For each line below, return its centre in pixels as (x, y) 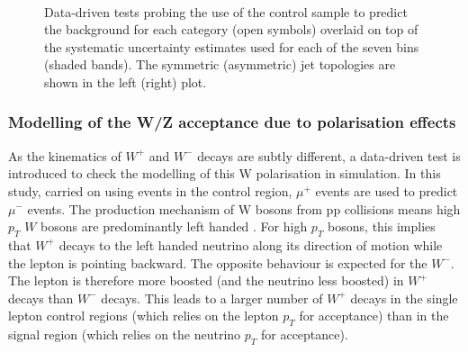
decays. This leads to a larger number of (212, 298)
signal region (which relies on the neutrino (125, 334)
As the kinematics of (65, 155)
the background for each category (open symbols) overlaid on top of (231, 29)
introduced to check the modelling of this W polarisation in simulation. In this (225, 173)
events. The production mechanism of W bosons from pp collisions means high (244, 208)
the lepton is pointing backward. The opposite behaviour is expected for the (218, 262)
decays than (41, 298)
